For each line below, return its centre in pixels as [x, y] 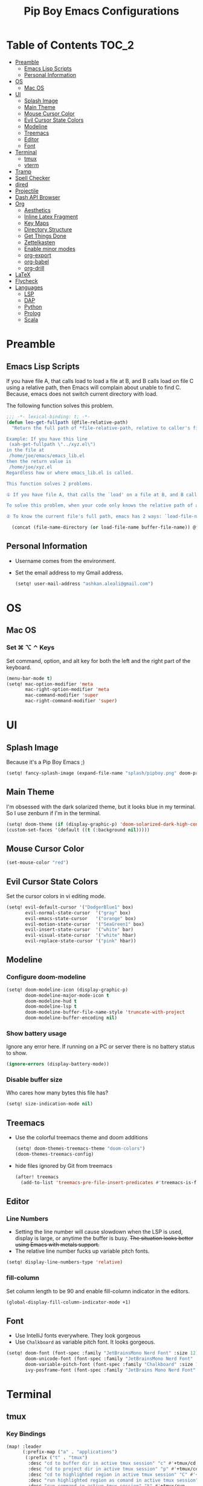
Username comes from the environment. [66, 561]
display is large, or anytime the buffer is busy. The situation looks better [104, 1238]
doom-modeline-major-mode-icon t [67, 995]
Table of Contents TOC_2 [70, 45]
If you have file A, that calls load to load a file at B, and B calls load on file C [100, 381]
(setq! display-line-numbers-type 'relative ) [64, 1262]
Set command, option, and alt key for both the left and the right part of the [98, 661]
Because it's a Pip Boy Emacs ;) [46, 762]
